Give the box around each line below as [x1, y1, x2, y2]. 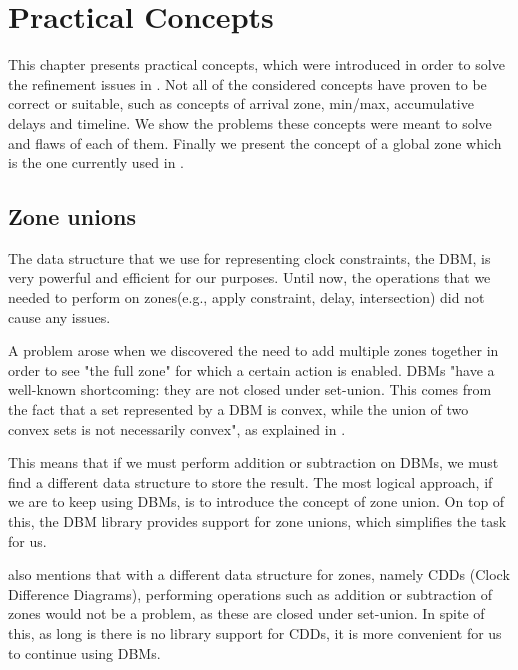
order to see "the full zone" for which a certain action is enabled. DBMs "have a [8, 359, 495, 380]
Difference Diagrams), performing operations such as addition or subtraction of [8, 583, 493, 604]
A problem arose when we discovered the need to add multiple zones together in [8, 340, 499, 361]
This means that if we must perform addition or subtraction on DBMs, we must [8, 452, 499, 473]
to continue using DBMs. [8, 642, 161, 663]
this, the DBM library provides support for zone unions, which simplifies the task [8, 511, 507, 532]
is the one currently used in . [8, 152, 185, 173]
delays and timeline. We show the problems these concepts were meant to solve [8, 112, 492, 133]
